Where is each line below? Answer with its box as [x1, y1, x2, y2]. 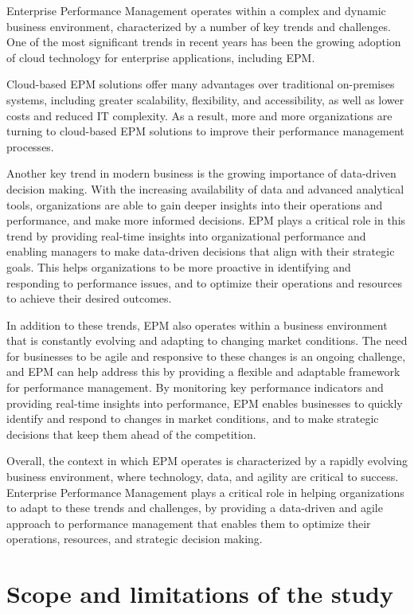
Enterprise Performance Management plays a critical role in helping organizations [6, 483, 404, 500]
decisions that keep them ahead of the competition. [6, 425, 256, 442]
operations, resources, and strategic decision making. [6, 530, 263, 547]
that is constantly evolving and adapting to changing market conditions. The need [6, 332, 408, 349]
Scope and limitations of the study [6, 577, 393, 610]
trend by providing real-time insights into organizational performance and [6, 227, 366, 244]
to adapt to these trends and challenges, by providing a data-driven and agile [6, 499, 383, 516]
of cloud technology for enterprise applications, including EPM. [6, 49, 315, 65]
